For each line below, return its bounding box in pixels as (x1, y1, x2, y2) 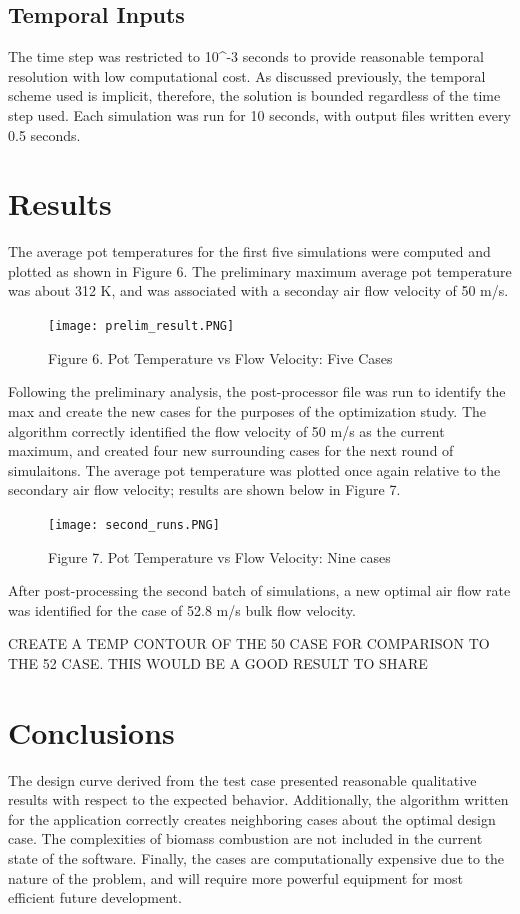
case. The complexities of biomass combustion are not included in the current (8, 828, 483, 849)
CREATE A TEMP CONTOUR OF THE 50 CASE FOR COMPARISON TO (8, 633, 490, 654)
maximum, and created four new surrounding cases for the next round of (8, 440, 454, 461)
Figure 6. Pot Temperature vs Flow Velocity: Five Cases (48, 347, 393, 368)
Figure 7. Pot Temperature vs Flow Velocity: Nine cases (48, 546, 391, 567)
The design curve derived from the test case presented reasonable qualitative (8, 769, 477, 790)
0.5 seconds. (8, 124, 81, 145)
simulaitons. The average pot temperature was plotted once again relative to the (8, 459, 501, 480)
